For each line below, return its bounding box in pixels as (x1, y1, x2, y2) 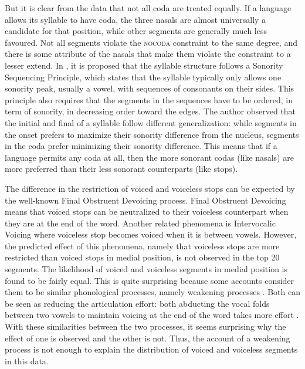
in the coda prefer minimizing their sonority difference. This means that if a (5, 140, 277, 152)
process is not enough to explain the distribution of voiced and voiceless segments (5, 343, 298, 356)
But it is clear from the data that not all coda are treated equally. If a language (5, 2, 292, 13)
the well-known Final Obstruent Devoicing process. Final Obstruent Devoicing (5, 194, 286, 206)
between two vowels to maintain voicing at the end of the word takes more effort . (5, 309, 299, 321)
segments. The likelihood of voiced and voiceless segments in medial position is (5, 263, 288, 275)
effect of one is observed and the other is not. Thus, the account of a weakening (5, 331, 290, 344)
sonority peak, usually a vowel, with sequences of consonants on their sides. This (5, 82, 294, 94)
